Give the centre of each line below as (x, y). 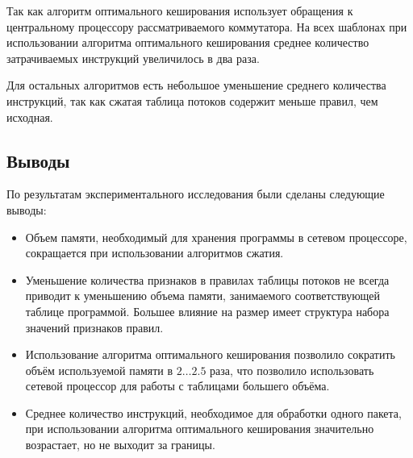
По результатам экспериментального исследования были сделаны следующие (196, 194)
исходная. (30, 117)
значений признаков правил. (94, 327)
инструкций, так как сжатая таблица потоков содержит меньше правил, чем (192, 100)
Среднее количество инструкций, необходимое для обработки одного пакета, (213, 412)
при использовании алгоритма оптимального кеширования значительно (200, 429)
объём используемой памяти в (99, 370)
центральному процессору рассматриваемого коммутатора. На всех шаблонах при (207, 26)
